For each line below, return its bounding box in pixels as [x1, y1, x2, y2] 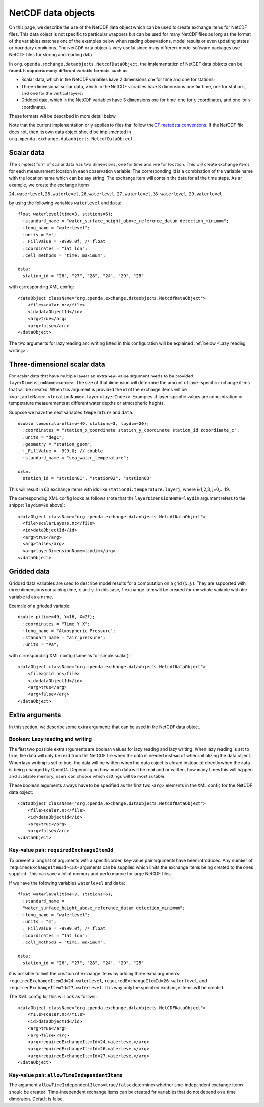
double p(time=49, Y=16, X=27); [18, 614, 95, 620]
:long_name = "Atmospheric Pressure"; [22, 628, 116, 634]
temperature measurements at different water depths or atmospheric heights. [9, 400, 165, 406]
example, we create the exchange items [9, 182, 89, 188]
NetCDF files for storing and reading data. [9, 52, 94, 58]
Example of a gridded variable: [9, 603, 71, 609]
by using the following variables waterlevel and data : [9, 200, 122, 206]
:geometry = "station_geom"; [22, 441, 93, 447]
